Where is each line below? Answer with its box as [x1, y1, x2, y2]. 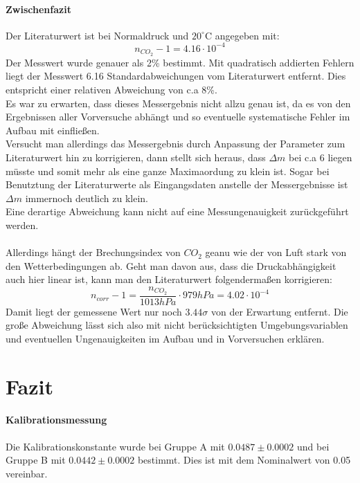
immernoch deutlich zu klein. [25, 190, 149, 205]
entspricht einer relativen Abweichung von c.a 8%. [6, 82, 217, 96]
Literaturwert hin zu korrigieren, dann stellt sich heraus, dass [6, 149, 266, 164]
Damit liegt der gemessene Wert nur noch [6, 304, 182, 318]
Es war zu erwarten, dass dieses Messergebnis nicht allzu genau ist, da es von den [6, 95, 351, 110]
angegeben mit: [215, 28, 280, 42]
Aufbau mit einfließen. [6, 122, 100, 137]
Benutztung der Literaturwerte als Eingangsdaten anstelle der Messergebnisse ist [6, 177, 348, 192]
